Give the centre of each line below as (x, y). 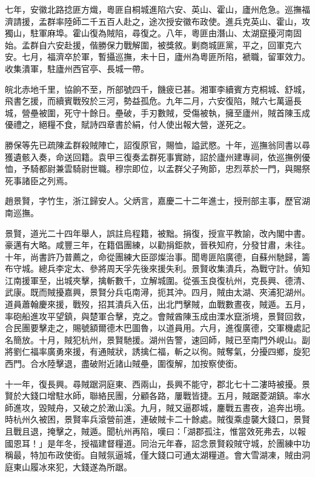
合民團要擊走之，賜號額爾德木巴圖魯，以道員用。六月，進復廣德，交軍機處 (153, 328)
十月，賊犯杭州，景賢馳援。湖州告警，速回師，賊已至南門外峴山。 (170, 339)
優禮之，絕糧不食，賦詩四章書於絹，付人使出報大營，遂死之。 (128, 124)
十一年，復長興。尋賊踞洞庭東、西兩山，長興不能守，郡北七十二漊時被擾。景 (157, 383)
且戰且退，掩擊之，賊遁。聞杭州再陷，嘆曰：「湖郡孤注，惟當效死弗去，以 (151, 431)
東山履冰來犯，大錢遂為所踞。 (72, 466)
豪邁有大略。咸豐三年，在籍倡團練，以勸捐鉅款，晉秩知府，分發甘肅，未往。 (157, 245)
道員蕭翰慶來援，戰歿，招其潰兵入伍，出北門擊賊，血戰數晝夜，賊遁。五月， (157, 304)
